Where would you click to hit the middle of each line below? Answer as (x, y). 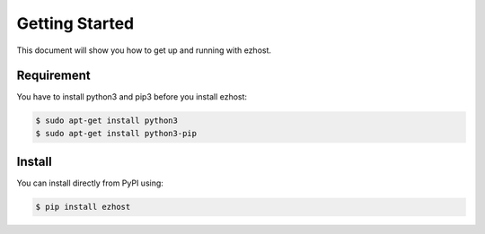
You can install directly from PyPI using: (90, 183)
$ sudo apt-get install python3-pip (116, 133)
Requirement (54, 76)
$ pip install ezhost (83, 207)
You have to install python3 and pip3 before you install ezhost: (132, 97)
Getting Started (75, 23)
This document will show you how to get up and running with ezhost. (144, 50)
